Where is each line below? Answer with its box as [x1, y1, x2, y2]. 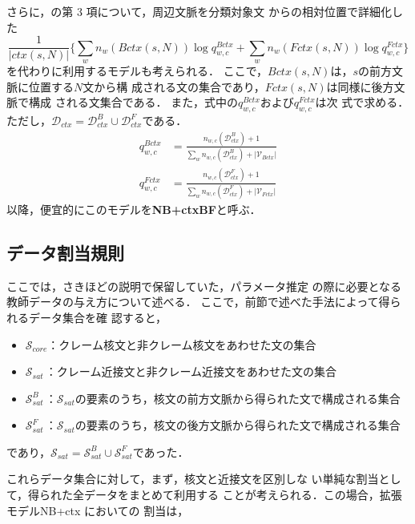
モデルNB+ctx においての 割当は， [6, 502, 189, 518]
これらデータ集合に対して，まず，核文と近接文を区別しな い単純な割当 [6, 470, 379, 487]
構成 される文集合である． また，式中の [28, 94, 238, 111]
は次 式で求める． [315, 94, 409, 111]
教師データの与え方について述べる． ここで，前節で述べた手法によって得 [6, 293, 390, 310]
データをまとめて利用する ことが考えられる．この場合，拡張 [84, 486, 402, 503]
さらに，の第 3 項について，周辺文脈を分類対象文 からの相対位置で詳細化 [6, 3, 392, 19]
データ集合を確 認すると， [28, 308, 167, 325]
